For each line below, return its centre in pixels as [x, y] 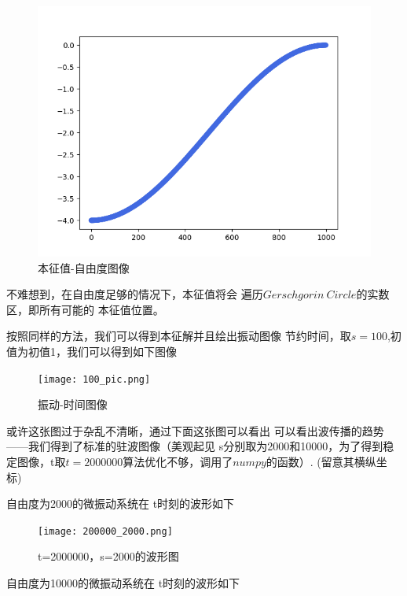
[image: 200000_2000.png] [105, 531]
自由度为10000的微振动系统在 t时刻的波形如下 [123, 583]
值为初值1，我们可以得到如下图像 [92, 351]
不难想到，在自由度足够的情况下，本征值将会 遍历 [135, 294]
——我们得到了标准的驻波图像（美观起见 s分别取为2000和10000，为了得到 [195, 446]
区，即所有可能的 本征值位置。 [85, 309]
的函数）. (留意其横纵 [321, 461]
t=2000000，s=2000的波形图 [108, 556]
